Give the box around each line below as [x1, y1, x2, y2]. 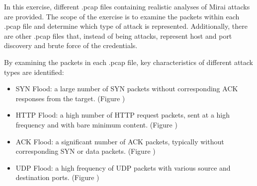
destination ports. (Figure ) [15, 172, 99, 183]
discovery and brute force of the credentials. [4, 40, 138, 51]
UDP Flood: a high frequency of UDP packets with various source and [15, 162, 231, 173]
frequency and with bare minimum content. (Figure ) [15, 119, 177, 129]
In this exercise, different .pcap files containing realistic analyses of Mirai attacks [4, 1, 250, 11]
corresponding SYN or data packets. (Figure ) [15, 146, 156, 156]
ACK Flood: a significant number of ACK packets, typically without [15, 136, 224, 146]
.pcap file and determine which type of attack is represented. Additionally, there [4, 21, 248, 31]
